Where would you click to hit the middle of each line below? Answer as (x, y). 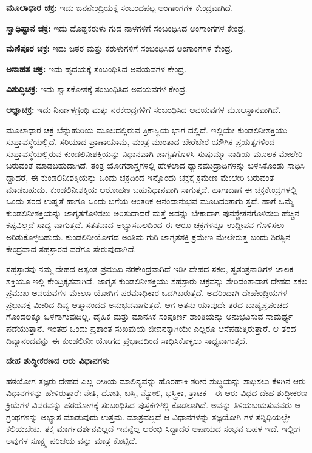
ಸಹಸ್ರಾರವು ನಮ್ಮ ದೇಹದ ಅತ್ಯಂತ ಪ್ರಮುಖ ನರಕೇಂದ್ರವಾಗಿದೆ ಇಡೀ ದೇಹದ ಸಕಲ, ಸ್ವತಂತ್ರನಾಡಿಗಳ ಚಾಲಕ (150, 269)
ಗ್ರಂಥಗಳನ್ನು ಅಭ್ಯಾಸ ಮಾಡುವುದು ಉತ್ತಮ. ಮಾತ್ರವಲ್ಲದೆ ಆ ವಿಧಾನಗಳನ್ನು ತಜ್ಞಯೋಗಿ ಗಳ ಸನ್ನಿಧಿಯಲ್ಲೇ (148, 416)
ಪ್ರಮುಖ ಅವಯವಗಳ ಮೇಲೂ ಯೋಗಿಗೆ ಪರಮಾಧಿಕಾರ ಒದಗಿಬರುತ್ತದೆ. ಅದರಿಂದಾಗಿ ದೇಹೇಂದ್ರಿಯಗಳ (147, 293)
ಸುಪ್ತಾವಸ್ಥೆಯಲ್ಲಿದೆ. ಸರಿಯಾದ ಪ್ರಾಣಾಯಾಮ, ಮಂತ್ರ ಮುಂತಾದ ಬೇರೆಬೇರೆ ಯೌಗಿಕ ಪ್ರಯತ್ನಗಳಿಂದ (141, 142)
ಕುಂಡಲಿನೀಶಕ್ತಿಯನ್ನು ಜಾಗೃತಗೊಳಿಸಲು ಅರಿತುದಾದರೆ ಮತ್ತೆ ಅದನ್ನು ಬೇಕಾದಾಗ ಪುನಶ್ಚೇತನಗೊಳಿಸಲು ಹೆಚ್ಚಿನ (153, 213)
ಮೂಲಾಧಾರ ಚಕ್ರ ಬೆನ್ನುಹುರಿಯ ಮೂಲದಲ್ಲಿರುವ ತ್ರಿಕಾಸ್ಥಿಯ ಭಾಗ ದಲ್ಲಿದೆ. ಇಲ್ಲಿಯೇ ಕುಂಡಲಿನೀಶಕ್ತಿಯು (147, 129)
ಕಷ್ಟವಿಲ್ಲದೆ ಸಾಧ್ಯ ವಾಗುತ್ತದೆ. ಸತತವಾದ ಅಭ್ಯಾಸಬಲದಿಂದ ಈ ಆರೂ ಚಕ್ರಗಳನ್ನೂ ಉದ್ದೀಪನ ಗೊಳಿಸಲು (145, 225)
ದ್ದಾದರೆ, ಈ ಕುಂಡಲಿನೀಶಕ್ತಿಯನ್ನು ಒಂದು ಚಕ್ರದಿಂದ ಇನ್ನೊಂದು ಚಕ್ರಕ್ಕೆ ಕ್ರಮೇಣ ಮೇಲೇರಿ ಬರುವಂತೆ (140, 177)
